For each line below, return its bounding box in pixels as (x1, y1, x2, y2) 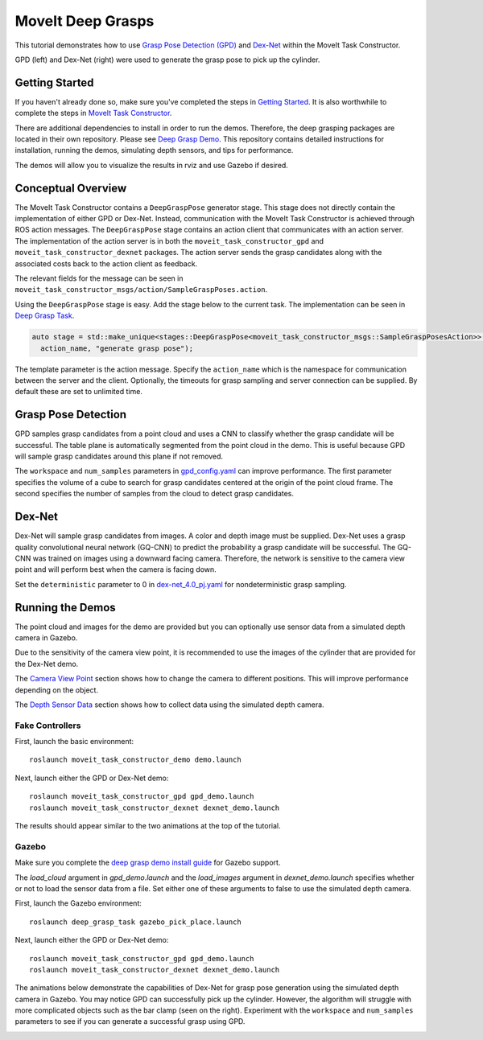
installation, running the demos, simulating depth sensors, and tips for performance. (14, 146, 294, 155)
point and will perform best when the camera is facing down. (14, 565, 217, 574)
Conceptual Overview (14, 181, 127, 195)
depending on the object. (14, 684, 99, 695)
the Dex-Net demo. (14, 659, 79, 668)
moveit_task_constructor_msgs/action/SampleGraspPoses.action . (14, 285, 268, 294)
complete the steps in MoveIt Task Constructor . (14, 109, 172, 118)
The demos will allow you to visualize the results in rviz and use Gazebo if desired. (14, 160, 289, 170)
